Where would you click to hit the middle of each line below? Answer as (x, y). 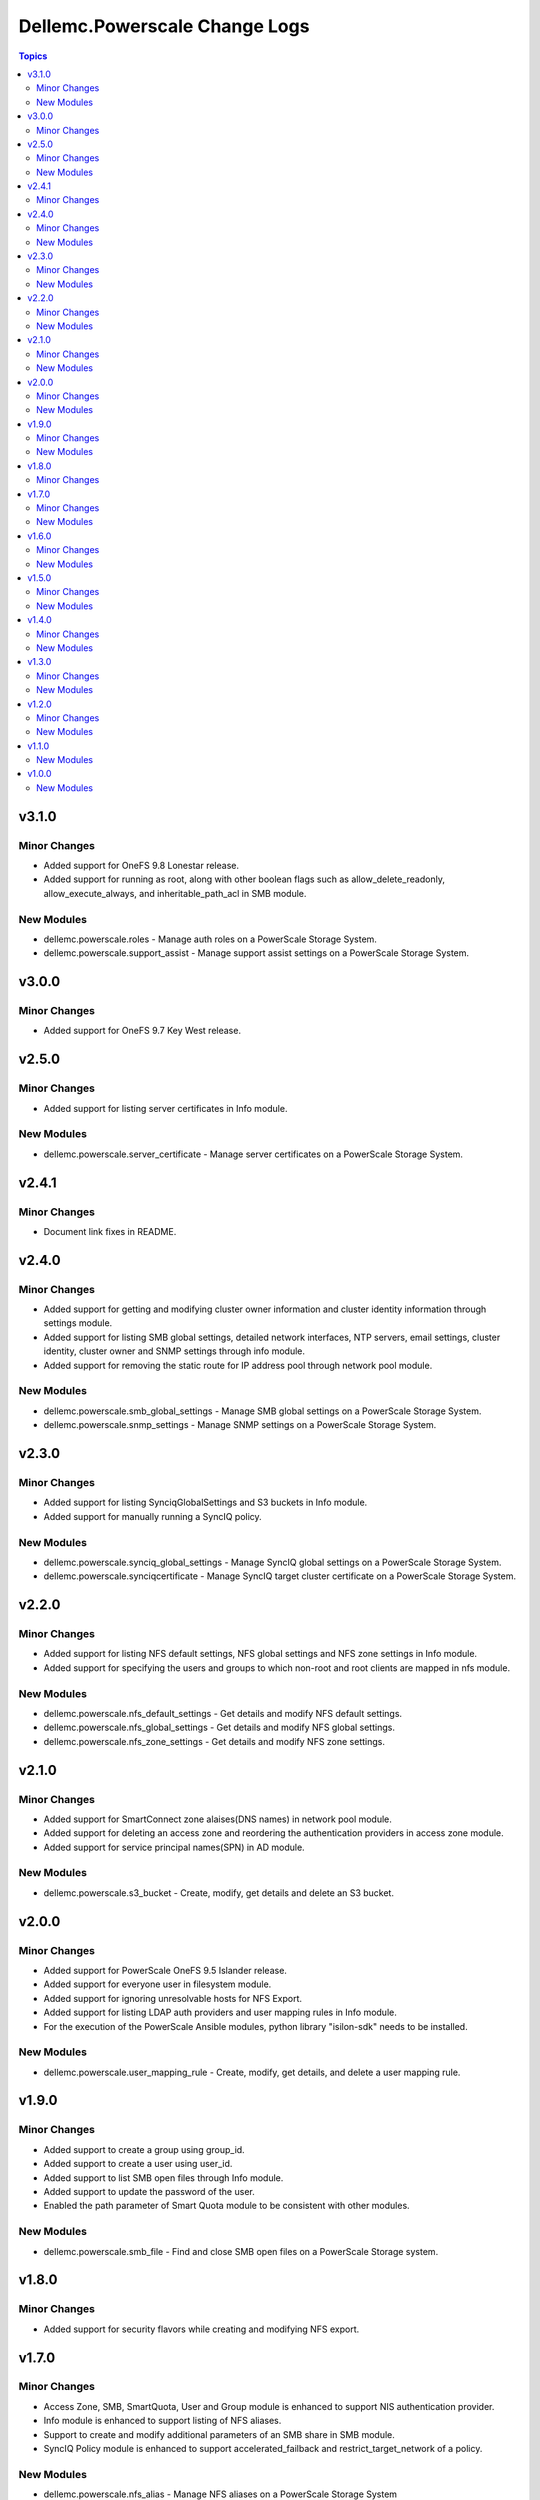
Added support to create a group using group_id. (144, 2149)
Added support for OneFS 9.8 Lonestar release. (141, 866)
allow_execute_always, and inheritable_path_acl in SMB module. (175, 893)
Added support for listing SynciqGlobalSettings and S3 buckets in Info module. (205, 1502)
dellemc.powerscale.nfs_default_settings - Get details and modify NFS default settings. (223, 1713)
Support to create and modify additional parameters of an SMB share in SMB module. (219, 2434)
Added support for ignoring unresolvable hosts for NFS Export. (173, 1998)
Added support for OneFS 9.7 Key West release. (142, 1031)
